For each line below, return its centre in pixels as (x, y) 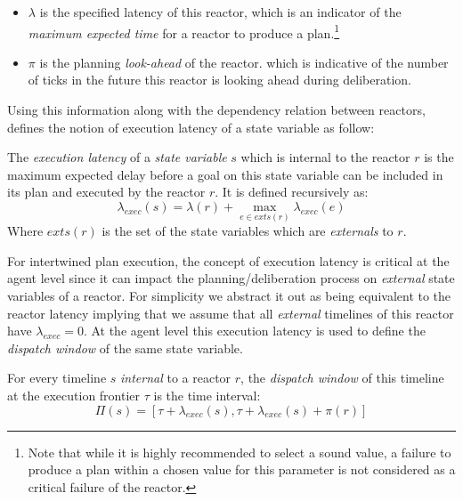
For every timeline (57, 378)
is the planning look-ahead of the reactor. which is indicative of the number (244, 62)
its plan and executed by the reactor (106, 192)
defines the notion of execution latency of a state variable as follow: (191, 127)
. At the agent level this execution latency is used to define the (254, 331)
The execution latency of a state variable (117, 157)
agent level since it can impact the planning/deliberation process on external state (231, 278)
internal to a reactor (176, 378)
